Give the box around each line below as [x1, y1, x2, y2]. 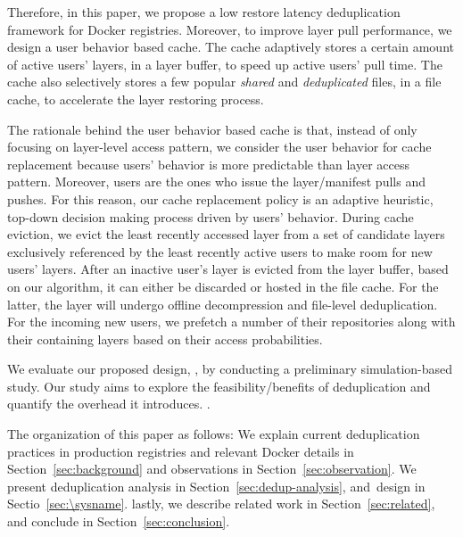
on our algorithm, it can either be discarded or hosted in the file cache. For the [7, 277, 439, 295]
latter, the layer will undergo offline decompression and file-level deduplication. [7, 294, 438, 313]
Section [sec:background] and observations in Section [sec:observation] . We [7, 459, 417, 478]
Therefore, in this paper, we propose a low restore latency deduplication [7, 3, 401, 21]
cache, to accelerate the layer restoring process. [7, 89, 264, 108]
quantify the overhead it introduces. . [7, 394, 211, 413]
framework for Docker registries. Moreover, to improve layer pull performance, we [7, 20, 452, 38]
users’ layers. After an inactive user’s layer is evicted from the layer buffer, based [7, 260, 449, 278]
